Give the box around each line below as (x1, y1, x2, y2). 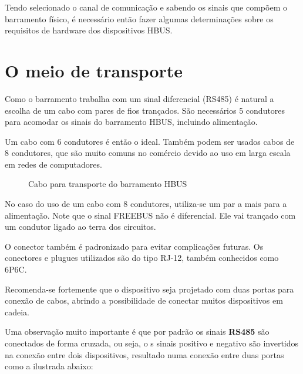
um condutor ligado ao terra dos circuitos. (5, 220, 156, 233)
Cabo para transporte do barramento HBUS (28, 178, 187, 190)
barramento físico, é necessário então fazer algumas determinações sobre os (5, 12, 274, 25)
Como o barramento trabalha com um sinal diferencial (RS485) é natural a (5, 92, 274, 104)
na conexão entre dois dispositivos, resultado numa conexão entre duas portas (5, 348, 284, 361)
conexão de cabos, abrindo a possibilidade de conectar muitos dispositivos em (5, 294, 283, 307)
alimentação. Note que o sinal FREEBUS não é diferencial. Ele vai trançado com (5, 209, 296, 221)
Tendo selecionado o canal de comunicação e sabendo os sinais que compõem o (5, 1, 287, 13)
